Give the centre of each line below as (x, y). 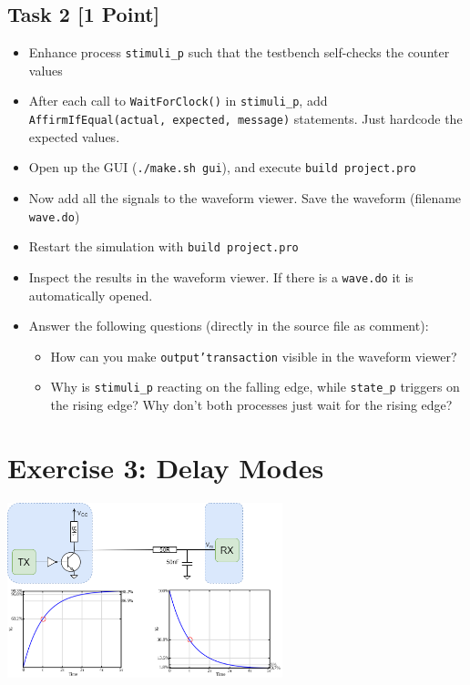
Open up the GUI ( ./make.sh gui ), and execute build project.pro (222, 167)
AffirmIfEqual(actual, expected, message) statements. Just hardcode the (245, 119)
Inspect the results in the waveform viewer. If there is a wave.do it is (221, 276)
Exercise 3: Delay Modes (166, 467)
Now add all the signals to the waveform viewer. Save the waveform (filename (245, 198)
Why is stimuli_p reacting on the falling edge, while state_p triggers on (255, 387)
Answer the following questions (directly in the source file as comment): (229, 326)
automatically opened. (91, 295)
